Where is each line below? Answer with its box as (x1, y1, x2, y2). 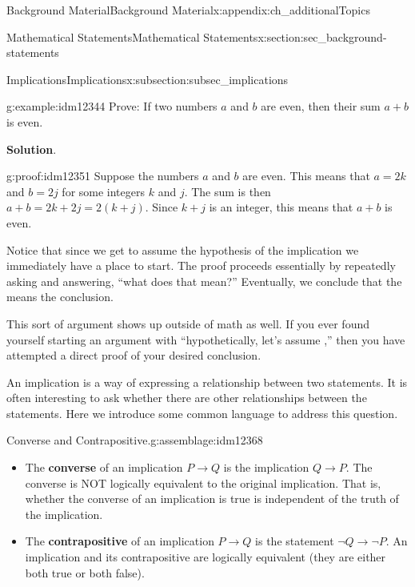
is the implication (223, 459, 309, 476)
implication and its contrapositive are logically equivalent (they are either (25, 549, 386, 565)
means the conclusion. (6, 288, 114, 305)
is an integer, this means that (209, 199, 353, 215)
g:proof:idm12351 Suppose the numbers (6, 167, 199, 184)
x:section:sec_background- (257, 28, 387, 45)
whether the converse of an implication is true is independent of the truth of (25, 490, 399, 507)
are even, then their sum (261, 98, 381, 115)
